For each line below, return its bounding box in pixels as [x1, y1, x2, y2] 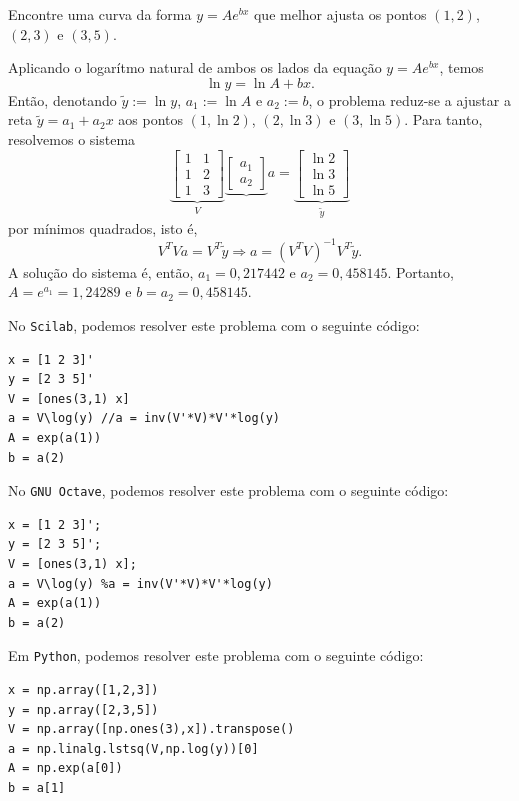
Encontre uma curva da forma [8, 4, 192, 24]
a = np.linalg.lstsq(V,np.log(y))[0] [8, 741, 259, 756]
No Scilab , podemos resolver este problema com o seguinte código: [8, 314, 420, 335]
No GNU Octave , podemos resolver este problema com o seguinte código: [8, 480, 449, 501]
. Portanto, [387, 261, 454, 282]
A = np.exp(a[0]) [8, 761, 123, 776]
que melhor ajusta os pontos [253, 4, 427, 24]
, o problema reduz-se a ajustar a [308, 89, 511, 110]
